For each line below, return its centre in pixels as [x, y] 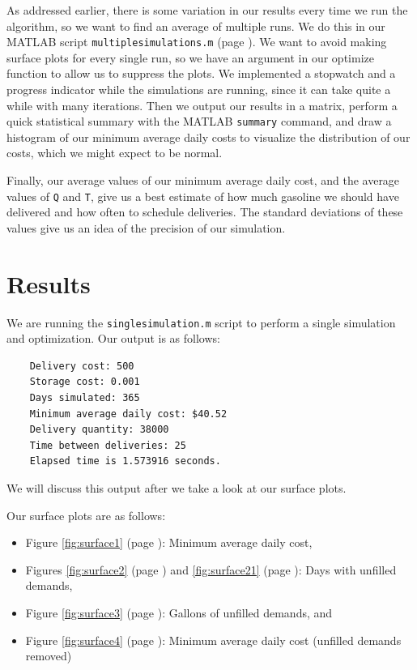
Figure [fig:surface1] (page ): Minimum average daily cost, [169, 542]
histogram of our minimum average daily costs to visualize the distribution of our [208, 137]
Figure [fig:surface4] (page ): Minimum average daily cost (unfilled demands [213, 640]
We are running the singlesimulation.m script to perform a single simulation [201, 322]
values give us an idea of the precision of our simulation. [146, 227]
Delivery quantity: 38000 [99, 430]
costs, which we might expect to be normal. [115, 153]
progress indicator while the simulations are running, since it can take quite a [199, 90]
